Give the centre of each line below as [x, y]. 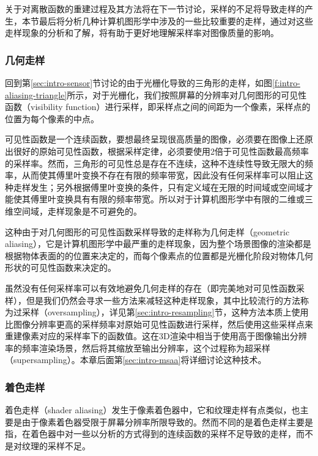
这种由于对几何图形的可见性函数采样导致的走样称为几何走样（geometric [147, 231]
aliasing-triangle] [36, 94]
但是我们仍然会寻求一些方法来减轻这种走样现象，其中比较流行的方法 [163, 300]
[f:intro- [286, 83]
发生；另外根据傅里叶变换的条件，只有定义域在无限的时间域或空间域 [167, 187]
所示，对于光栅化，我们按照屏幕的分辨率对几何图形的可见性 [187, 94]
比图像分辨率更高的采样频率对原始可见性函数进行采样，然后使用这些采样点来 [159, 324]
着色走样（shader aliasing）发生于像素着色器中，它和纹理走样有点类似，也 [153, 410]
